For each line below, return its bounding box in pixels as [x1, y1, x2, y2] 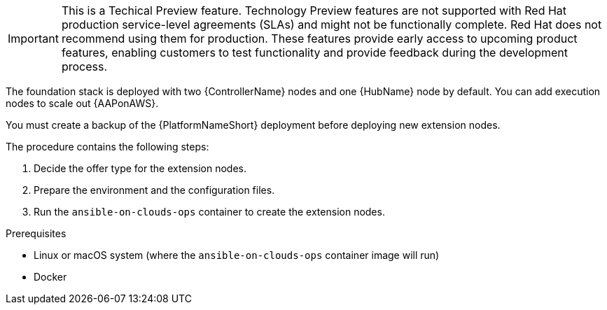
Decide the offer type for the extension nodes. [34, 162, 247, 174]
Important [8, 31, 59, 45]
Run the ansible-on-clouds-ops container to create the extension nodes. [34, 206, 385, 218]
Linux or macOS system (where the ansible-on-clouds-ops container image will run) [34, 249, 440, 261]
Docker [34, 271, 67, 283]
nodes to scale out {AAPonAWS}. [6, 97, 159, 109]
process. [61, 59, 108, 73]
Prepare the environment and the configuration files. [34, 184, 275, 196]
